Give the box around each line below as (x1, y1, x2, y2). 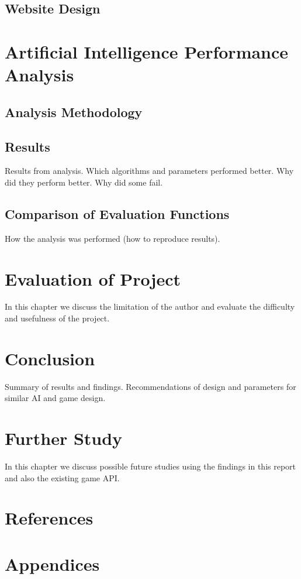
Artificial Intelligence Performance (5, 39, 289, 63)
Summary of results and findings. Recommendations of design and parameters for (5, 380, 296, 392)
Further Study (5, 426, 123, 450)
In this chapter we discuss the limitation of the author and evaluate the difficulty (5, 300, 295, 313)
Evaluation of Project (5, 266, 181, 290)
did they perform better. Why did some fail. (5, 176, 163, 188)
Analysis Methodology (5, 102, 143, 121)
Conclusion (5, 346, 95, 370)
